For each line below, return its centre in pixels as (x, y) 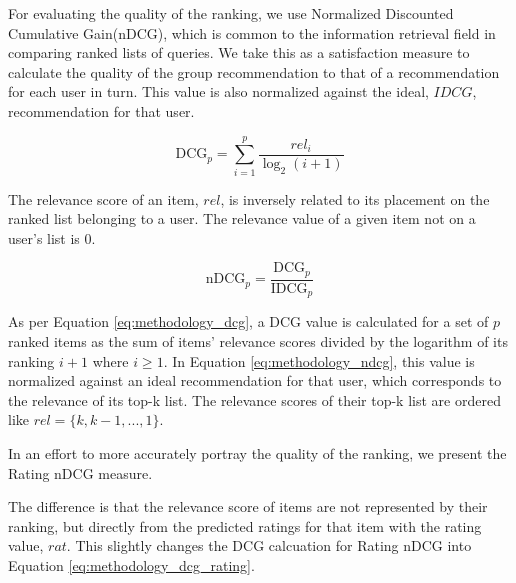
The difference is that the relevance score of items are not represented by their (248, 506)
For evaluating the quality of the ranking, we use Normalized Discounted (231, 13)
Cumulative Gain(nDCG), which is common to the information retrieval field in (252, 32)
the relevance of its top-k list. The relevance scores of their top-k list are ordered (254, 399)
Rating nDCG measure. (80, 472)
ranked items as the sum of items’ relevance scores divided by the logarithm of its (258, 341)
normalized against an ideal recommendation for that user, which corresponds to (255, 380)
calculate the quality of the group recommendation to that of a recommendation (254, 71)
